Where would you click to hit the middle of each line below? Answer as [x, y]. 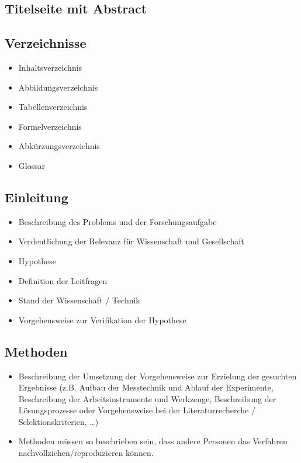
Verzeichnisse [46, 43]
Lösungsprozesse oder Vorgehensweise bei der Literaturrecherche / [137, 410]
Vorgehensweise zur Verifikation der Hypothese [102, 319]
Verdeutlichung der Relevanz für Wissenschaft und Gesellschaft [131, 241]
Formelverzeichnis [50, 126]
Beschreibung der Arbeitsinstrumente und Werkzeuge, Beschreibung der [147, 398]
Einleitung [37, 197]
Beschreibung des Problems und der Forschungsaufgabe [117, 221]
